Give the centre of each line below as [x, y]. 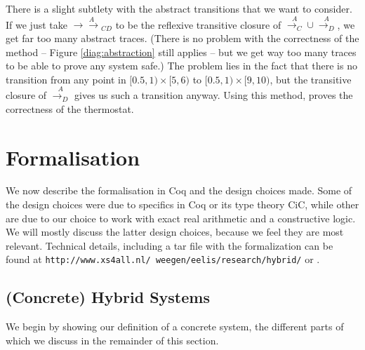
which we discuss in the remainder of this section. [112, 340]
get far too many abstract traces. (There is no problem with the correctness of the [182, 38]
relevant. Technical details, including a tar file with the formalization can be [170, 245]
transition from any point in [66, 79]
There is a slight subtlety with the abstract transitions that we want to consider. [179, 8]
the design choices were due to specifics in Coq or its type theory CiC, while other [182, 204]
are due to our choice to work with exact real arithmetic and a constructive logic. [181, 218]
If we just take [36, 24]
